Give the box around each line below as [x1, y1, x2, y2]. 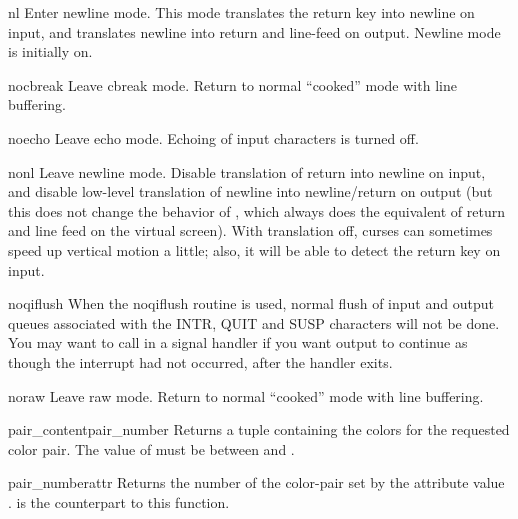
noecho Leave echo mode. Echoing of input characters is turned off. [8, 127, 419, 148]
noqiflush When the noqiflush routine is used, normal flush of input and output [8, 293, 494, 314]
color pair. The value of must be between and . [8, 438, 295, 459]
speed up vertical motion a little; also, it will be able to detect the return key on [8, 239, 501, 260]
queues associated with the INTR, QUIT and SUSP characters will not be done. [8, 312, 500, 333]
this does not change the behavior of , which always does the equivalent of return [8, 200, 506, 221]
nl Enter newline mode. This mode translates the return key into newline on [8, 2, 475, 22]
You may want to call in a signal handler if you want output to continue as [8, 332, 468, 353]
